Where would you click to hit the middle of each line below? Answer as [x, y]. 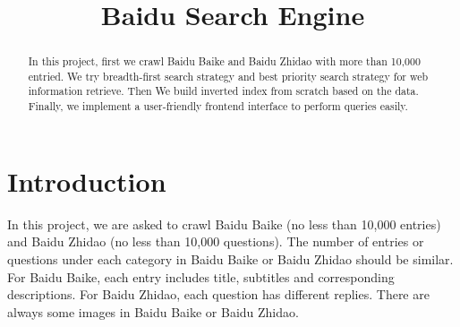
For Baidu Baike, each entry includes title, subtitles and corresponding [201, 276]
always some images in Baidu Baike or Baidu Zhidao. [153, 311]
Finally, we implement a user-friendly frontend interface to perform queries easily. [218, 106]
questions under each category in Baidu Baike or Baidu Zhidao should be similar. [230, 258]
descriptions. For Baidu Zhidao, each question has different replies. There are [218, 294]
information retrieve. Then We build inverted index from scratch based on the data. [223, 91]
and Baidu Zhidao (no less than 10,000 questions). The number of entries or [216, 241]
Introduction [87, 181]
